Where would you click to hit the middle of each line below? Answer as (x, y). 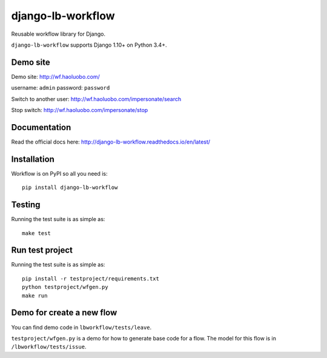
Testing (26, 205)
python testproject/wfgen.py (65, 287)
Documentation (41, 127)
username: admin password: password (61, 88)
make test (36, 233)
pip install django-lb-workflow (70, 187)
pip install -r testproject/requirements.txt (91, 278)
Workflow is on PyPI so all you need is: (60, 173)
